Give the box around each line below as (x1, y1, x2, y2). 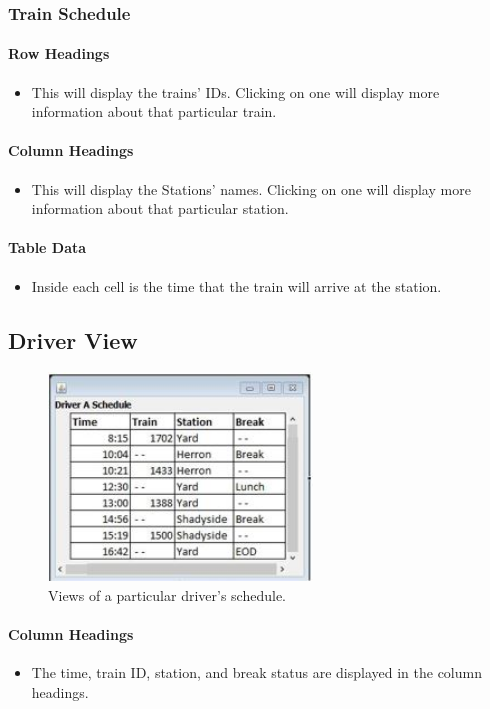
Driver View (8, 324, 138, 355)
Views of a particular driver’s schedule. (48, 584, 286, 605)
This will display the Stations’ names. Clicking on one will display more (31, 178, 471, 199)
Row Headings (8, 43, 110, 64)
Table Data (8, 237, 87, 258)
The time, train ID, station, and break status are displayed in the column (31, 662, 482, 683)
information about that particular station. (31, 198, 289, 219)
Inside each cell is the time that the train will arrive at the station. (31, 275, 442, 296)
